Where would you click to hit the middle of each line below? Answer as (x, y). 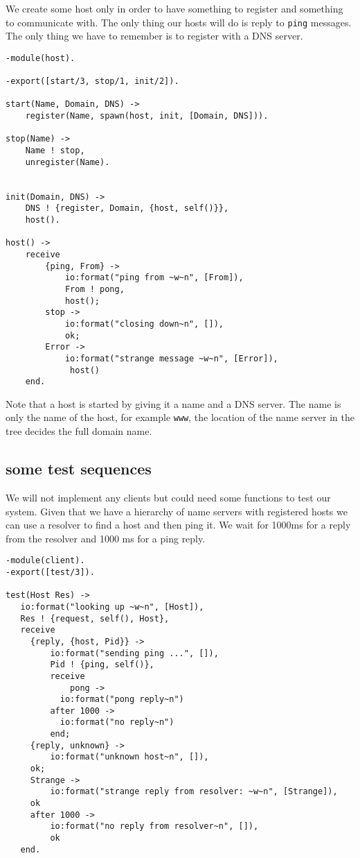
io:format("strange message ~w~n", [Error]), (171, 358)
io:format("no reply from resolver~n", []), (154, 826)
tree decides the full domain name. (79, 431)
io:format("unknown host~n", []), (129, 757)
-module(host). (40, 58)
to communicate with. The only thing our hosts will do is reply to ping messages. (179, 22)
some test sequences (79, 469)
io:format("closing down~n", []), (144, 324)
